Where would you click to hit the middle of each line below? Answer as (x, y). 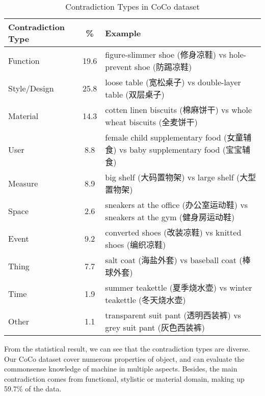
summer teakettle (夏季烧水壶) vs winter (179, 287)
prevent (118, 67)
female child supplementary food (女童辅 (178, 137)
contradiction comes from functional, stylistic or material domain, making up (124, 378)
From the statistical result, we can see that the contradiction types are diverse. (127, 348)
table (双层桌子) (135, 94)
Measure (23, 183)
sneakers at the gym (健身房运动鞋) (170, 217)
